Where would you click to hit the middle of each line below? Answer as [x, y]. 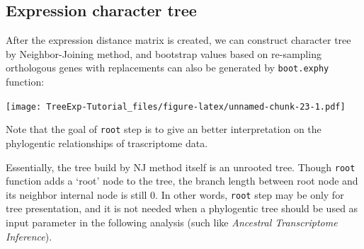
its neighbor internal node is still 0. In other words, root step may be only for [175, 194]
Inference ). [29, 236]
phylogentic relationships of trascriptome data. [107, 143]
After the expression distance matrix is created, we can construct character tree [178, 40]
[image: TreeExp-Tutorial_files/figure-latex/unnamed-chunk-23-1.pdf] [176, 106]
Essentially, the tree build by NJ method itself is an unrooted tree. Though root [181, 167]
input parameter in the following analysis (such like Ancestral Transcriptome [172, 222]
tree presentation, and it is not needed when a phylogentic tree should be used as [182, 208]
